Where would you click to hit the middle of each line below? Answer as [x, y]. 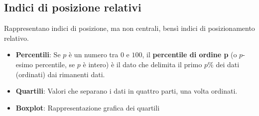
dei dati [228, 64]
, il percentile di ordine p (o [190, 55]
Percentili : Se [38, 55]
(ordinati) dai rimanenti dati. [60, 74]
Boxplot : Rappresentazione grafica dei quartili [88, 107]
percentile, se [55, 64]
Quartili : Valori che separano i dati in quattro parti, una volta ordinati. [127, 91]
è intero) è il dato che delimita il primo [142, 64]
